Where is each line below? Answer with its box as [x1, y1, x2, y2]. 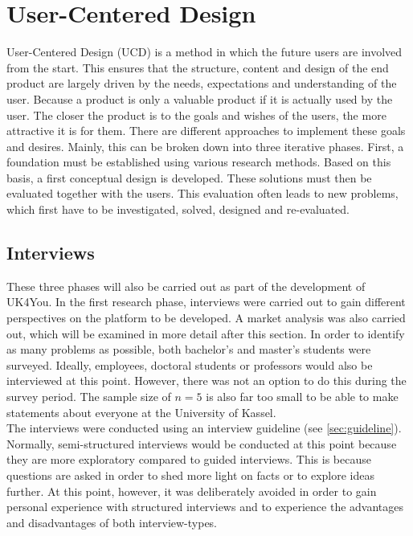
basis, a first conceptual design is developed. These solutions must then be [6, 169, 372, 186]
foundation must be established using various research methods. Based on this [6, 153, 391, 170]
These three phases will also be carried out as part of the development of [6, 277, 366, 294]
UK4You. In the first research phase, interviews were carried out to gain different [6, 293, 406, 310]
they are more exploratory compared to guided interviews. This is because [6, 451, 371, 468]
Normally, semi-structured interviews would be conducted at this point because [6, 435, 397, 452]
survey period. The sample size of [6, 388, 171, 405]
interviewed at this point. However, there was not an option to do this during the [6, 372, 407, 389]
